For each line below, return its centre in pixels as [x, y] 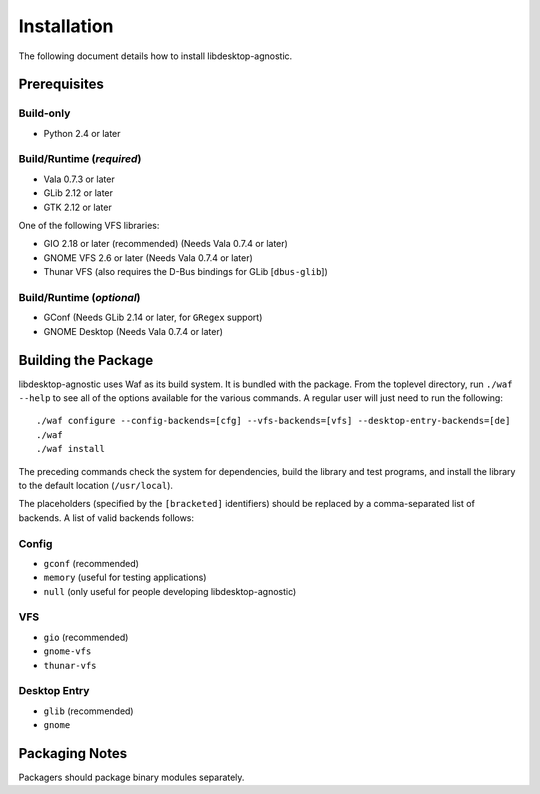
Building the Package [86, 360]
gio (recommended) [86, 637]
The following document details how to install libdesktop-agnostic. [155, 56]
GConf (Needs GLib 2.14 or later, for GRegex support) [153, 317]
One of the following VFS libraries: [89, 226]
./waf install [70, 449]
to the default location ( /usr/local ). [96, 485]
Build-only [44, 113]
